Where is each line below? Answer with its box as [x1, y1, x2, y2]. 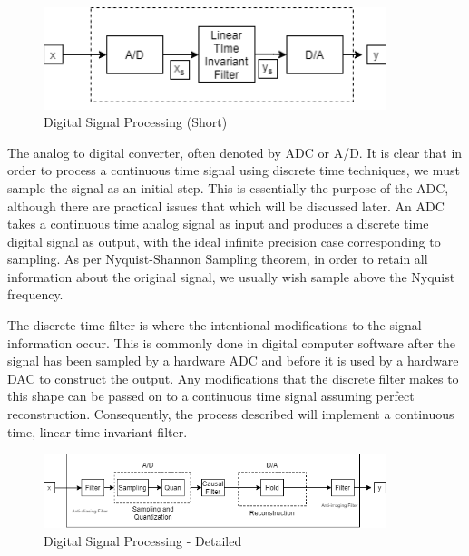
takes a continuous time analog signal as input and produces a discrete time [7, 214, 429, 233]
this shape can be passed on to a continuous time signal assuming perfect [7, 386, 415, 405]
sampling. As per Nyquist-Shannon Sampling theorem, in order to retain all [7, 249, 428, 268]
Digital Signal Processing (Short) [44, 112, 228, 132]
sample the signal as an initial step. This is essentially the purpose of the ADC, [7, 178, 449, 197]
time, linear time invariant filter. [7, 422, 188, 441]
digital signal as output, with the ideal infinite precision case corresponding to [7, 231, 441, 250]
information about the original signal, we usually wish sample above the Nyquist [7, 267, 455, 286]
